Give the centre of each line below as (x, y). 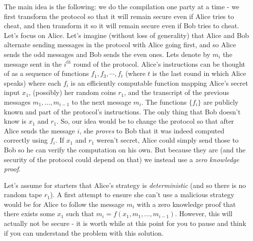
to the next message (101, 102)
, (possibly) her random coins (72, 92)
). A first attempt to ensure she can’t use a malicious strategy (142, 195)
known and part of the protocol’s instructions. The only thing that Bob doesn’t (122, 111)
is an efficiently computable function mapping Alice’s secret (159, 83)
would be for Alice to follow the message (64, 204)
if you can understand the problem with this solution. (84, 232)
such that (80, 213)
